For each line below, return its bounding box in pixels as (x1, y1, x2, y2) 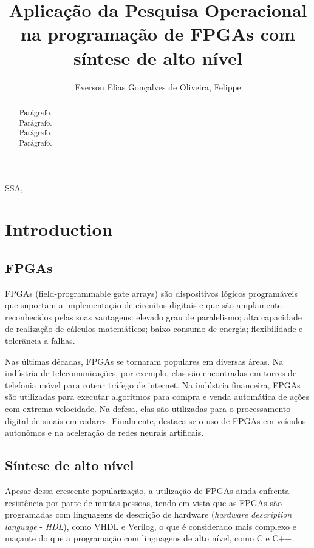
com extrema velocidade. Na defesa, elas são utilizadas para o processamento (5, 402, 291, 415)
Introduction (5, 217, 113, 242)
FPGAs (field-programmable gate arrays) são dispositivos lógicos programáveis (5, 286, 298, 299)
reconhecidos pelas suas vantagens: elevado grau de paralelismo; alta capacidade (5, 310, 302, 323)
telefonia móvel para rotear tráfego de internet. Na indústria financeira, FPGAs (5, 378, 301, 391)
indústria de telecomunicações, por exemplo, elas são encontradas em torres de (5, 367, 297, 379)
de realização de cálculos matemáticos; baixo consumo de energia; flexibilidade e (5, 322, 303, 335)
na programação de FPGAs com (21, 21, 295, 46)
